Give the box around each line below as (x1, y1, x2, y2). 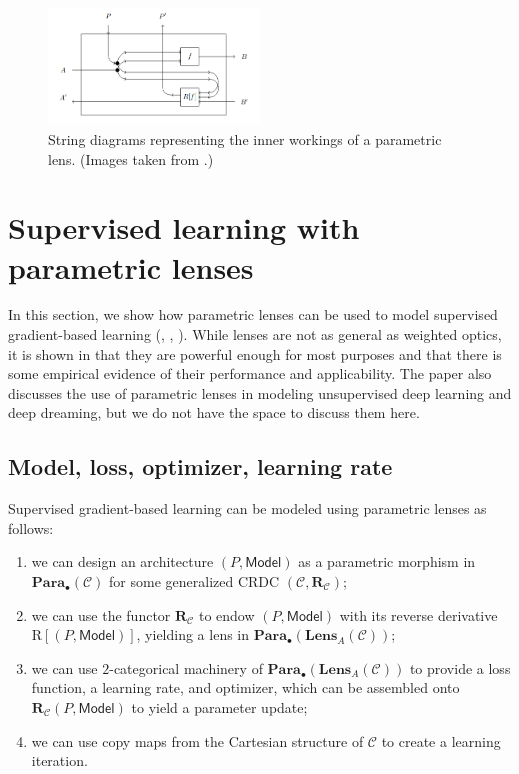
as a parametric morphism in (298, 551, 476, 572)
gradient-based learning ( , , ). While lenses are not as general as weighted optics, (8, 324, 502, 345)
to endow (198, 604, 255, 625)
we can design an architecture (31, 551, 214, 572)
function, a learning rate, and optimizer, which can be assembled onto (31, 677, 460, 698)
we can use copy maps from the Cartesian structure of (31, 730, 364, 751)
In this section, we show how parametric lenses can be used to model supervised (8, 304, 498, 325)
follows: (8, 517, 54, 538)
